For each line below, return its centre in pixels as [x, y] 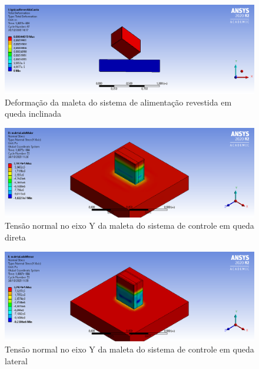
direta [15, 237]
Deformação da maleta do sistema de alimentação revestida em [118, 102]
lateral [16, 360]
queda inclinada [33, 113]
